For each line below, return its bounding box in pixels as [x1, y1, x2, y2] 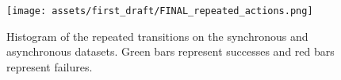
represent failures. [6, 58, 93, 75]
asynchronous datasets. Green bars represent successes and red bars [6, 43, 335, 60]
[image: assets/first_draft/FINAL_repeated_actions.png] [6, 5, 313, 16]
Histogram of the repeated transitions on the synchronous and [6, 27, 308, 44]
